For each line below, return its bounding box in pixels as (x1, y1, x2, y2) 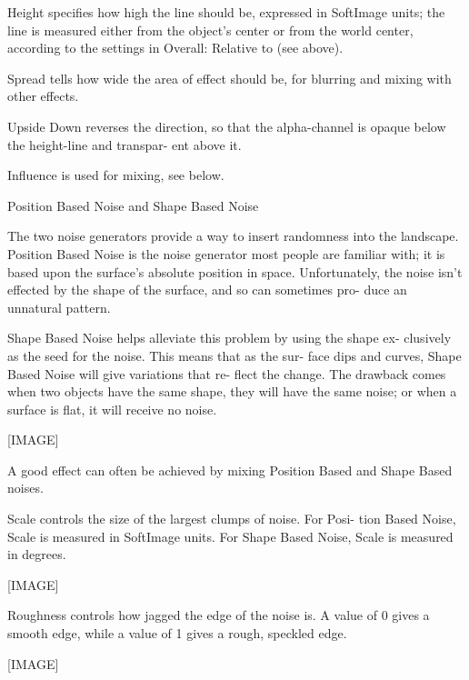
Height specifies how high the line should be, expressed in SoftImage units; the (7, 3, 445, 21)
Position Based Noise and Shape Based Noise (7, 195, 259, 215)
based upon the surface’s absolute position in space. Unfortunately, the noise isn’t (7, 262, 463, 281)
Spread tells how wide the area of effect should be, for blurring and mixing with (7, 68, 452, 87)
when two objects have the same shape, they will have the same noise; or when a (7, 382, 457, 401)
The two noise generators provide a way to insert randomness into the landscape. (7, 226, 459, 245)
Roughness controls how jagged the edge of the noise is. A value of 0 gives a (7, 605, 430, 625)
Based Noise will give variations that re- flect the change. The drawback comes (7, 364, 446, 383)
